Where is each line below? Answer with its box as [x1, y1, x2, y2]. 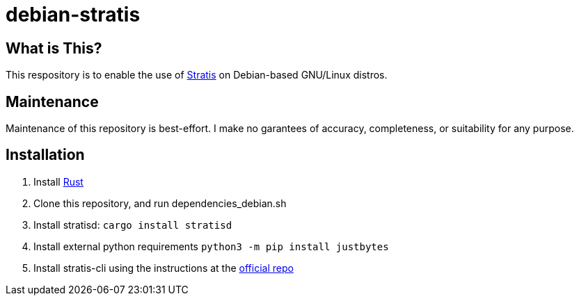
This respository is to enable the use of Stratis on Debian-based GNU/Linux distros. [6, 69, 388, 81]
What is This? [6, 39, 102, 57]
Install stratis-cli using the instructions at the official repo [33, 261, 294, 274]
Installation [6, 146, 85, 164]
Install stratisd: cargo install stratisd [33, 218, 232, 231]
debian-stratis [6, 3, 141, 26]
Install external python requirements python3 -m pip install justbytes [33, 240, 389, 252]
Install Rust [33, 175, 84, 188]
